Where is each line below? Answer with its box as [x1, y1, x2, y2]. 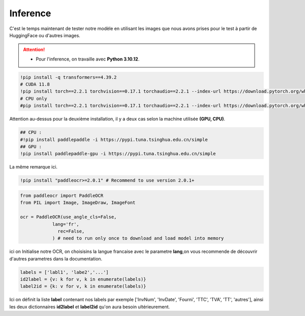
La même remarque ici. [9, 164, 58, 170]
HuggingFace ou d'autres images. [9, 32, 81, 38]
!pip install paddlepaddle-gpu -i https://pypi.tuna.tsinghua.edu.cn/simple [20, 151, 216, 157]
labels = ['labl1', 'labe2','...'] [20, 269, 109, 275]
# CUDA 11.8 [20, 81, 50, 88]
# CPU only [20, 96, 47, 101]
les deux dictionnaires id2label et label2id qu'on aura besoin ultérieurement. [9, 303, 170, 310]
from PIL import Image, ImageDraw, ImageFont [20, 200, 136, 206]
